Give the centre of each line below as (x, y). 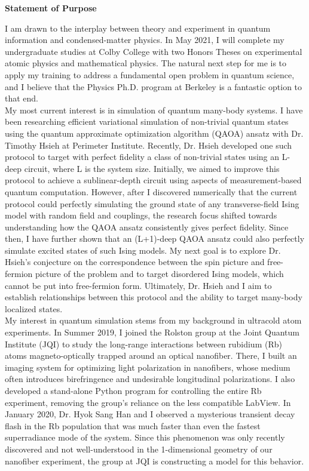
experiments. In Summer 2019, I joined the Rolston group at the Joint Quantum (152, 332)
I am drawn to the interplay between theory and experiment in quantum (138, 28)
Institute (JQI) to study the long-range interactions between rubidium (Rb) (143, 344)
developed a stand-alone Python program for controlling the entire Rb (133, 390)
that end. (22, 98)
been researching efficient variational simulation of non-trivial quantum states (147, 121)
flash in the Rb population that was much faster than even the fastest (133, 425)
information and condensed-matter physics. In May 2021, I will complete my (145, 40)
